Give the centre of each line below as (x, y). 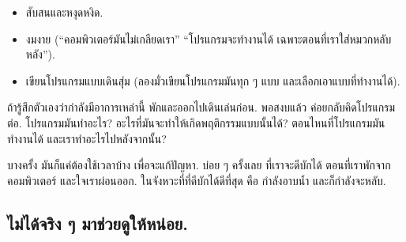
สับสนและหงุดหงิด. (64, 12)
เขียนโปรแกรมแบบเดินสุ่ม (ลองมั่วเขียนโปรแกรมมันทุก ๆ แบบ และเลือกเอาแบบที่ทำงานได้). (213, 80)
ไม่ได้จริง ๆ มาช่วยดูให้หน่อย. (98, 223)
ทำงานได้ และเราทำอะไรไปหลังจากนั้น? (87, 138)
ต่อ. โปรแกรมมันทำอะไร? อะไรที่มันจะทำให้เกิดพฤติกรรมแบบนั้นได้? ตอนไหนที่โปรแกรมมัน (196, 122)
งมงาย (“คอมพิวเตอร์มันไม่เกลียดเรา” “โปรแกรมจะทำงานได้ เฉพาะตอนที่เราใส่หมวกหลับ (209, 38)
